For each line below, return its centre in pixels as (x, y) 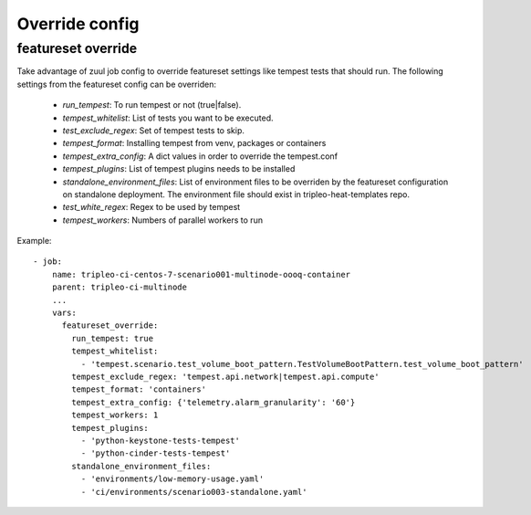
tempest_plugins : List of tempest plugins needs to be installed (179, 169)
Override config (78, 24)
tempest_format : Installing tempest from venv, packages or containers (194, 143)
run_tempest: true (113, 338)
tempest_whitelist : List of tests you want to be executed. (168, 118)
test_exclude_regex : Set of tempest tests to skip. (154, 130)
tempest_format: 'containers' (139, 389)
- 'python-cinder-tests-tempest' (156, 453)
